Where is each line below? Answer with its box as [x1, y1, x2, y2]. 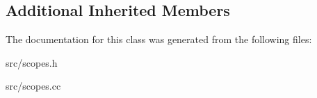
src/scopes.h [6, 55, 58, 70]
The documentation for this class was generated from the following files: [6, 32, 312, 47]
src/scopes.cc [6, 79, 61, 93]
